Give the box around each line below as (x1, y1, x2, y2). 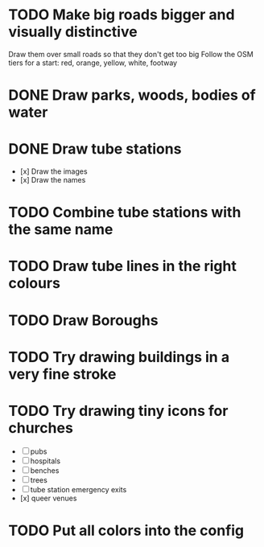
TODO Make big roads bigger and (8, 6, 235, 24)
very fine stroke (8, 364, 117, 383)
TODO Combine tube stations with (8, 204, 241, 222)
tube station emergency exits (30, 484, 127, 494)
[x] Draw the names (19, 175, 86, 185)
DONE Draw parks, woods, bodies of (8, 86, 256, 105)
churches (8, 419, 74, 437)
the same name (8, 220, 113, 239)
